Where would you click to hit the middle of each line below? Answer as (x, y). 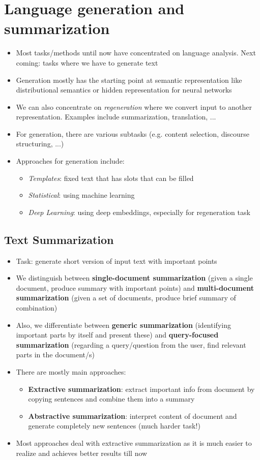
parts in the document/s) (55, 355)
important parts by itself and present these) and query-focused (117, 335)
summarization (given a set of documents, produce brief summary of (126, 298)
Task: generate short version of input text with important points (117, 260)
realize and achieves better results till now (82, 453)
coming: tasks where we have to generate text (87, 62)
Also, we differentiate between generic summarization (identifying (123, 325)
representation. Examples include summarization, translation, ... (116, 117)
